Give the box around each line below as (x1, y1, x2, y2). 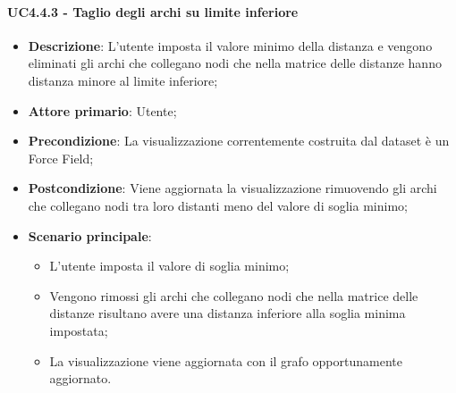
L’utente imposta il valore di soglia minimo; (49, 256, 290, 275)
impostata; (49, 321, 108, 339)
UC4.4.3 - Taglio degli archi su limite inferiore (7, 2, 299, 21)
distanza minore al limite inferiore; (28, 71, 218, 89)
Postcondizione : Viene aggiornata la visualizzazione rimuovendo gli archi (28, 179, 437, 197)
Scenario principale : (28, 226, 152, 245)
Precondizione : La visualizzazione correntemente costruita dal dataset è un (28, 131, 450, 150)
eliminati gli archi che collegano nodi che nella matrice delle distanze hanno (28, 54, 442, 72)
